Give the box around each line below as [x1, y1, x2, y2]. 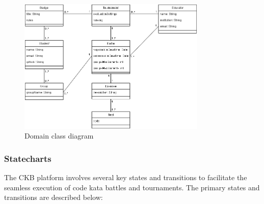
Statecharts [4, 152, 51, 164]
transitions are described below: [4, 192, 103, 202]
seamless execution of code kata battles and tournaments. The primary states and [4, 182, 260, 192]
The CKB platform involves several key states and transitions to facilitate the [4, 172, 247, 183]
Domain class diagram [24, 130, 94, 141]
